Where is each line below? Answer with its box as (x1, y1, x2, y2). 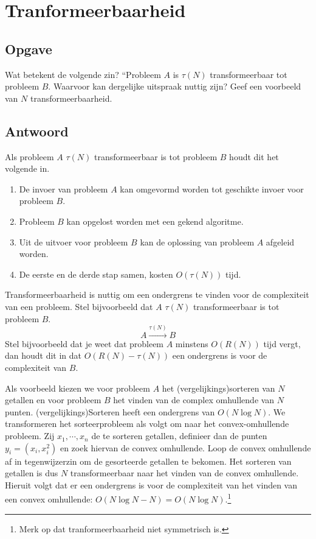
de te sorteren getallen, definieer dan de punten (91, 429, 267, 442)
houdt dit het (229, 150, 279, 163)
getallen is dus (5, 467, 58, 479)
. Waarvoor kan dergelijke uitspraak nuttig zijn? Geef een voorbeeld (48, 80, 301, 93)
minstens (175, 337, 208, 350)
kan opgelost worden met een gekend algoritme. (66, 214, 244, 227)
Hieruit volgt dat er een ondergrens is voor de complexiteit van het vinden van (5, 478, 298, 491)
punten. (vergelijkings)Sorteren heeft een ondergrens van (5, 405, 215, 418)
